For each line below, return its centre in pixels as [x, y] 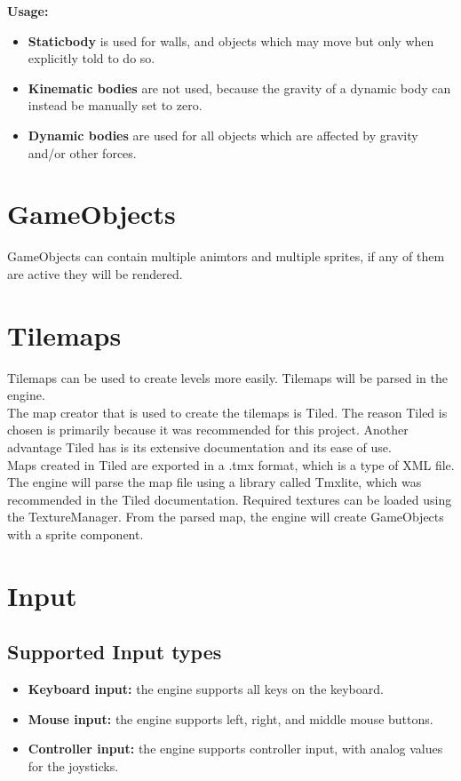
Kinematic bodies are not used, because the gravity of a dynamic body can [239, 88]
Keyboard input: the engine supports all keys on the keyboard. [206, 689]
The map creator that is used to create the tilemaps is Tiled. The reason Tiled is [227, 412]
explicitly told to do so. [91, 58]
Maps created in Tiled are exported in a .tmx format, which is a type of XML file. [231, 464]
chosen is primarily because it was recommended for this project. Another [208, 430]
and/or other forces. [82, 152]
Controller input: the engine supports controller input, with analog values [235, 749]
